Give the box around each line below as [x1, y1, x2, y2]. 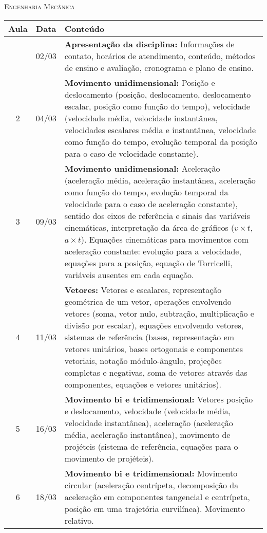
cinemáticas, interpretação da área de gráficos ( [64, 221, 235, 233]
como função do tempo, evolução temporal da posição [64, 135, 257, 148]
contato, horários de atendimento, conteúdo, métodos [64, 49, 256, 62]
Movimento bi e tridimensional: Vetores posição [64, 393, 253, 405]
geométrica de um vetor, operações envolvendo [64, 295, 232, 307]
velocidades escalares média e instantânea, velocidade [64, 123, 256, 136]
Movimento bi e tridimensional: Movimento [64, 467, 238, 479]
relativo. [64, 514, 94, 526]
